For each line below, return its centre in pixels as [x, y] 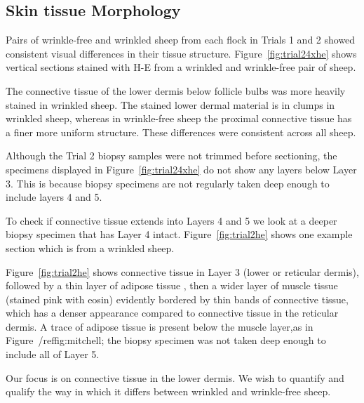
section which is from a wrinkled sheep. [90, 247]
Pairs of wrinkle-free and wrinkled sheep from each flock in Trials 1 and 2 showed [181, 40]
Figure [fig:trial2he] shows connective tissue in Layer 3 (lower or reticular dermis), [182, 271]
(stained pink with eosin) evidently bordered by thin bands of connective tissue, [177, 299]
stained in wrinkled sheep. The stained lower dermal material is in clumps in [170, 104]
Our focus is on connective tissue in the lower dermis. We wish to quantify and [175, 377]
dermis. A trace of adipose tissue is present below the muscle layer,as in [160, 326]
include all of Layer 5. [53, 354]
